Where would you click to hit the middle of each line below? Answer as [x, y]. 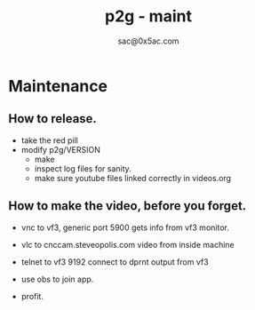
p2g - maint [148, 16]
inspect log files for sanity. [83, 168]
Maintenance [58, 86]
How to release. [52, 119]
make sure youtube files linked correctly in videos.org [133, 178]
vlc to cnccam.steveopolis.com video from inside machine [127, 244]
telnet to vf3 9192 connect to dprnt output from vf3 [115, 262]
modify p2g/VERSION [61, 149]
